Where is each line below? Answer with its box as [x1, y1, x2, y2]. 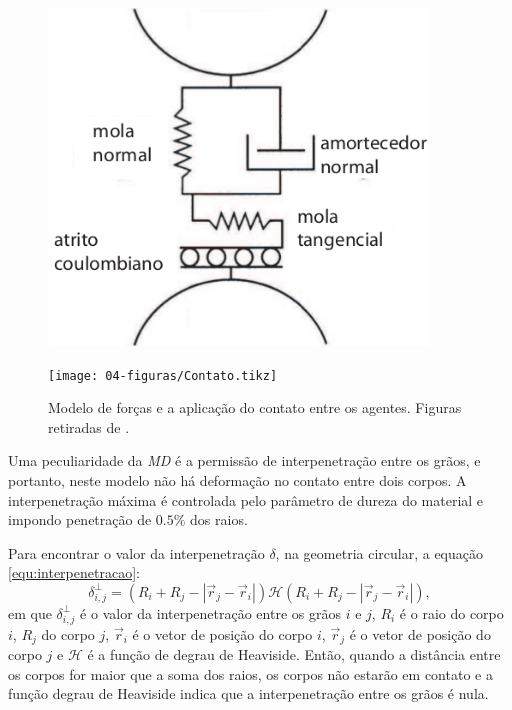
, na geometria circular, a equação [275, 542, 483, 563]
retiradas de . [48, 416, 130, 437]
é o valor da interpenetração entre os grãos [80, 602, 341, 623]
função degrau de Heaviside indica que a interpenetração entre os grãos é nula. [8, 683, 489, 704]
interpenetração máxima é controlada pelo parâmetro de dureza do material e [8, 489, 484, 510]
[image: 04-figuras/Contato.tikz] [48, 368, 278, 383]
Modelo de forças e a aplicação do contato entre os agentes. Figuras [48, 397, 462, 418]
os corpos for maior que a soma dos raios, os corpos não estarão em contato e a [8, 663, 493, 684]
